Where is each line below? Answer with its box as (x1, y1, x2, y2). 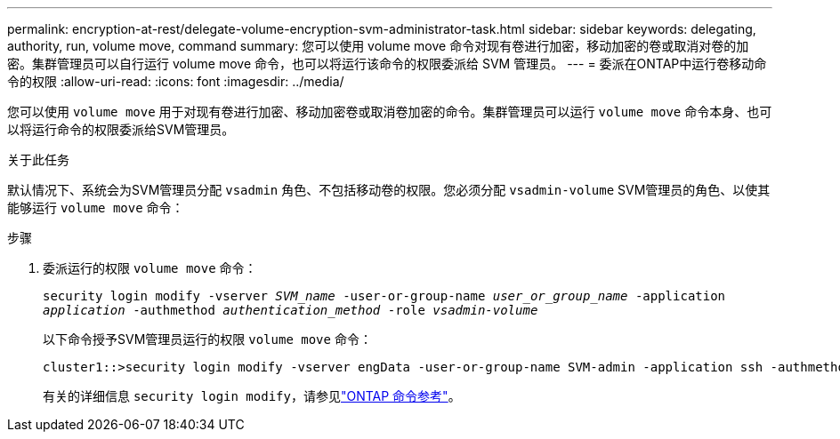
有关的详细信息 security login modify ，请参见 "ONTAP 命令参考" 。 (43, 388, 461, 403)
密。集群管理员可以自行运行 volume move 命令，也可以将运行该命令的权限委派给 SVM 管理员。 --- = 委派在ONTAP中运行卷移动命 (7, 56, 767, 71)
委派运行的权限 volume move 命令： (43, 260, 257, 275)
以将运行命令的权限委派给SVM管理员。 (7, 122, 235, 137)
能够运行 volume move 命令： (7, 200, 184, 215)
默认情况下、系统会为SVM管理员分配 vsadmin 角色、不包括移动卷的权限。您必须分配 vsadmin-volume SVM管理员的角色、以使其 (7, 182, 771, 197)
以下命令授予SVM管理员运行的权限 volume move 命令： (43, 331, 372, 347)
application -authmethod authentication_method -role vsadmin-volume (43, 303, 538, 317)
